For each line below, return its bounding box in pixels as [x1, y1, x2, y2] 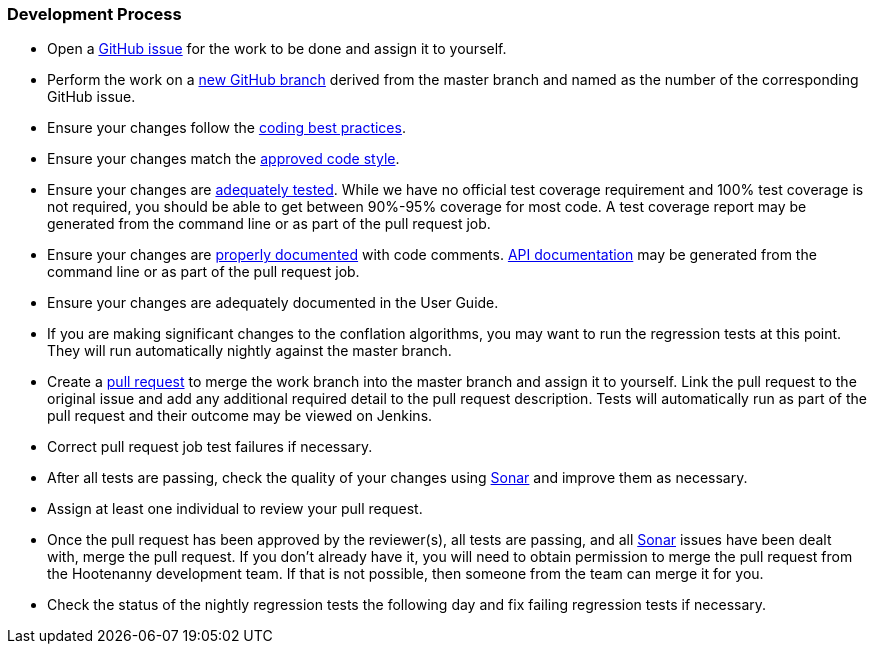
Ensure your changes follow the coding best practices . [47, 119, 406, 137]
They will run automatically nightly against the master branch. [47, 342, 452, 360]
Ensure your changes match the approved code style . [47, 150, 400, 168]
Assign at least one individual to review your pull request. [47, 500, 423, 518]
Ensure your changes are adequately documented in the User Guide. [47, 294, 499, 312]
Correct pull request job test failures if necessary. [47, 438, 373, 456]
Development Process [7, 4, 182, 24]
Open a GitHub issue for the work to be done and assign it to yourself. [47, 40, 507, 58]
